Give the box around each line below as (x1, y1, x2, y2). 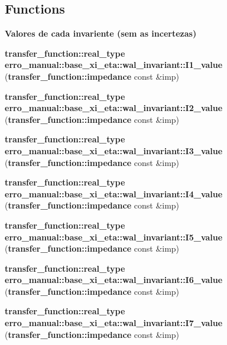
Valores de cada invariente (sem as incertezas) (5, 27, 197, 40)
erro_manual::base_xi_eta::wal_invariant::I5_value (5, 230, 223, 243)
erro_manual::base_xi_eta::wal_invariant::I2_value (5, 102, 223, 114)
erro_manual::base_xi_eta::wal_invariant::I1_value (5, 58, 223, 71)
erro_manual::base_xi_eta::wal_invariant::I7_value (5, 317, 223, 329)
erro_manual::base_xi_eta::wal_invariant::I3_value (5, 144, 223, 157)
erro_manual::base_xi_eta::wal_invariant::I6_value (5, 274, 223, 286)
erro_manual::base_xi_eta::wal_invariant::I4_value (5, 187, 223, 200)
